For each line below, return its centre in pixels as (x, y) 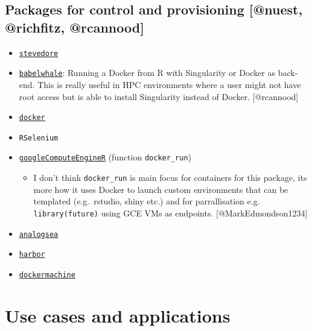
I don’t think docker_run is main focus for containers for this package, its (170, 178)
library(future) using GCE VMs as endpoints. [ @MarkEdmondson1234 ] (170, 213)
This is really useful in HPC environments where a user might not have (169, 84)
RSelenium (39, 138)
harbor (32, 255)
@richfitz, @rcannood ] (75, 27)
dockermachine (47, 275)
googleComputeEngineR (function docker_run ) (105, 157)
